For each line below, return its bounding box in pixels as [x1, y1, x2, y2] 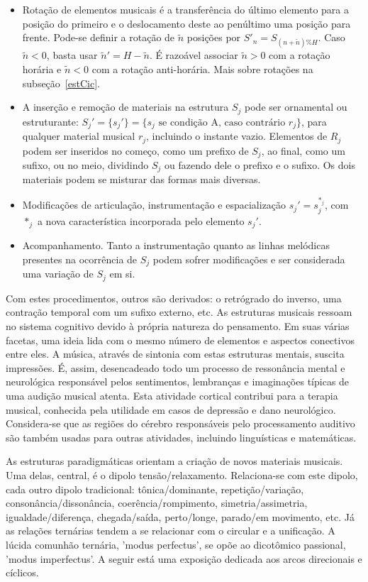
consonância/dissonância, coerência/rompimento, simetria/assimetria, [6, 495, 308, 510]
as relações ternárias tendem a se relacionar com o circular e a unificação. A [6, 523, 335, 538]
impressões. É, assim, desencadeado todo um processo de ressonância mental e [6, 360, 345, 375]
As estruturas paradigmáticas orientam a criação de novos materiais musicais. [6, 454, 343, 468]
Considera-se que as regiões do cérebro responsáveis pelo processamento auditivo [6, 416, 355, 431]
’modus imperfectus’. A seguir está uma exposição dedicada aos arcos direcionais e [6, 551, 362, 566]
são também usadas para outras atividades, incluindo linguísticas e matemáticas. [6, 429, 357, 444]
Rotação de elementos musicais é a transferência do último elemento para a [22, 2, 350, 16]
